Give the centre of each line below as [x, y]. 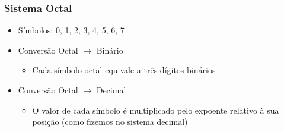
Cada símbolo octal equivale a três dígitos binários [124, 70]
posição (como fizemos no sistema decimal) [110, 122]
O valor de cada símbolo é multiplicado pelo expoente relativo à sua [156, 110]
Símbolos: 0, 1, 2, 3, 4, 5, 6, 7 [71, 30]
